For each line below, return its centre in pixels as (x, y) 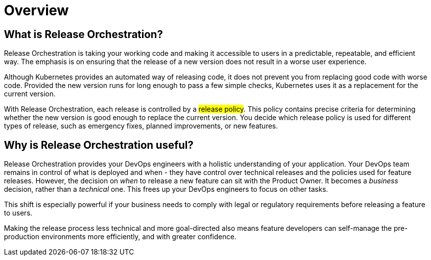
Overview (36, 10)
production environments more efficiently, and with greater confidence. (120, 237)
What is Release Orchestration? (84, 34)
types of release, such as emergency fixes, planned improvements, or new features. (141, 126)
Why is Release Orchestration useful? (99, 145)
